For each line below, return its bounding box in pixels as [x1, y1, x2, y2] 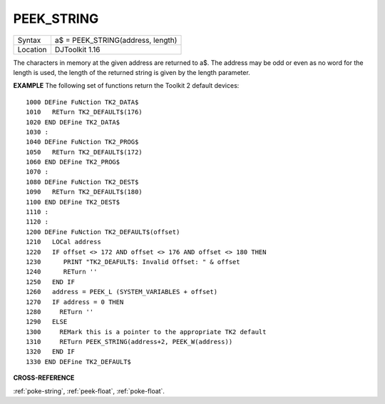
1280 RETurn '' [26, 308, 94, 315]
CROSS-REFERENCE [13, 373, 75, 382]
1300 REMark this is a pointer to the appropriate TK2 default [26, 328, 267, 335]
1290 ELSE [26, 318, 68, 326]
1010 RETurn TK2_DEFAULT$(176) [26, 108, 143, 116]
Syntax [17, 35, 41, 45]
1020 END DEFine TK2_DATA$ [26, 118, 120, 126]
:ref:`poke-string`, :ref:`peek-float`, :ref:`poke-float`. [13, 386, 165, 395]
